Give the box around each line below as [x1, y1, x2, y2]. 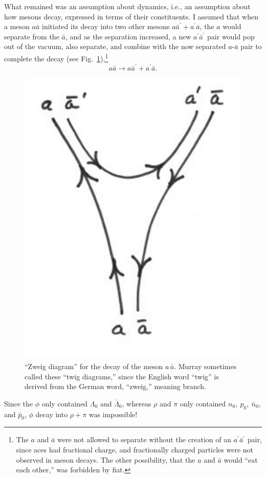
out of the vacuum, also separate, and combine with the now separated [4, 41, 226, 52]
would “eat [224, 454, 258, 465]
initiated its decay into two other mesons [41, 21, 170, 32]
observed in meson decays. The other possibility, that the [16, 454, 195, 465]
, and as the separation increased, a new [65, 31, 191, 41]
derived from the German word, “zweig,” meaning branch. [25, 381, 206, 392]
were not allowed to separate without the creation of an [57, 434, 232, 445]
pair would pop [207, 31, 255, 41]
